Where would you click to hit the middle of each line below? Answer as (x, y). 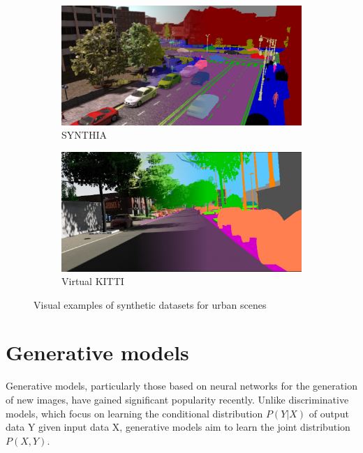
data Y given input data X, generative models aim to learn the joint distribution (178, 427)
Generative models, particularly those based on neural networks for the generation (181, 386)
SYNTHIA (84, 135)
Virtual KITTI (93, 281)
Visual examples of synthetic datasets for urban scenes (150, 304)
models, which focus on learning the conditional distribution (134, 413)
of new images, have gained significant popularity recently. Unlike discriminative (177, 399)
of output (329, 413)
